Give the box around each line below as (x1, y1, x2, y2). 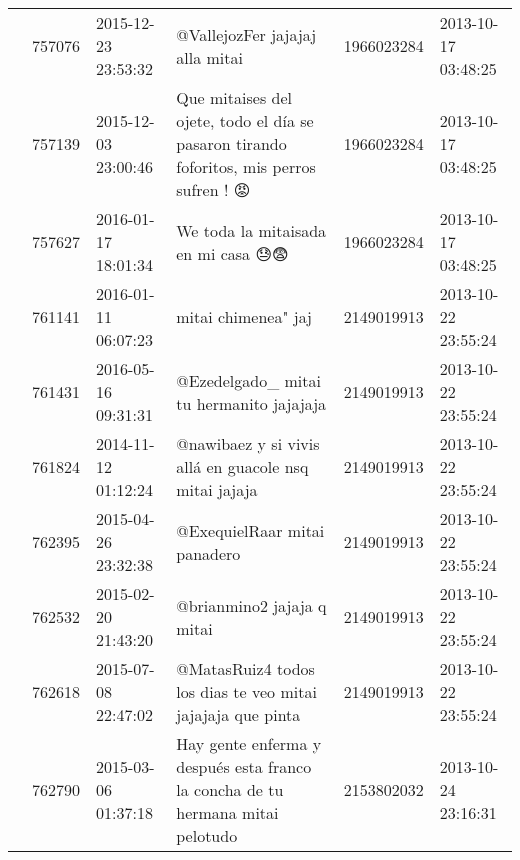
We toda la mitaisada (176, 218, 327, 242)
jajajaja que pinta (176, 703, 301, 726)
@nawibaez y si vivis (176, 432, 320, 455)
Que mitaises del (176, 86, 292, 109)
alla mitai (176, 45, 243, 69)
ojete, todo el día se (176, 109, 314, 132)
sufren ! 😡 (176, 178, 251, 201)
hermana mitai (176, 801, 279, 824)
